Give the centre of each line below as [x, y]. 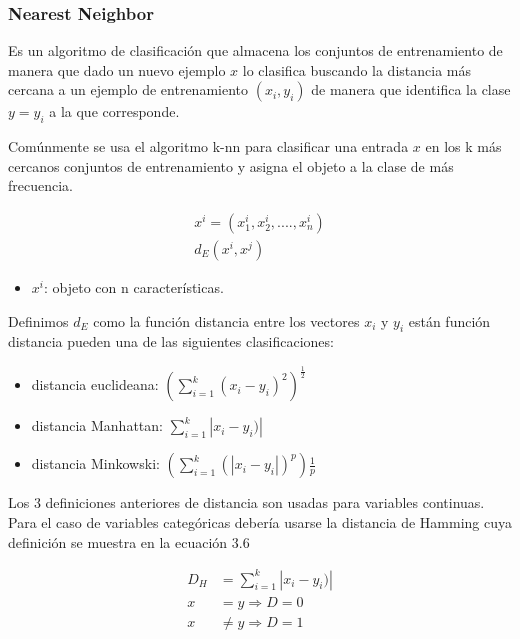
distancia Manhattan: [97, 425]
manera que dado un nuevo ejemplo [117, 69]
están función [449, 320]
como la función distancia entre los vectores [226, 320]
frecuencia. [40, 185]
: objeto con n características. [133, 287]
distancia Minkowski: [95, 463]
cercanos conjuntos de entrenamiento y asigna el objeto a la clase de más [231, 165]
